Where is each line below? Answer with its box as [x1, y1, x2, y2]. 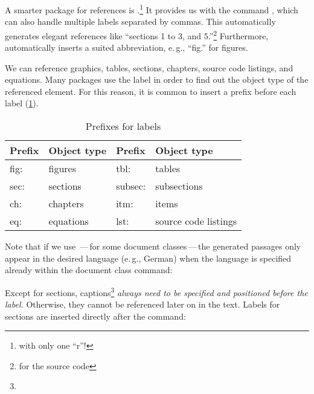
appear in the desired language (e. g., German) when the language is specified [5, 251, 292, 264]
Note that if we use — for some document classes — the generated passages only [5, 240, 301, 253]
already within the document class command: [5, 263, 173, 276]
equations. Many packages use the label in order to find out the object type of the [5, 73, 309, 86]
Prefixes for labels [85, 119, 161, 134]
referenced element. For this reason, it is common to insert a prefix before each [5, 85, 296, 97]
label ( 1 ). [5, 97, 39, 109]
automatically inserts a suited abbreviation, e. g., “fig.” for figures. [5, 41, 248, 54]
